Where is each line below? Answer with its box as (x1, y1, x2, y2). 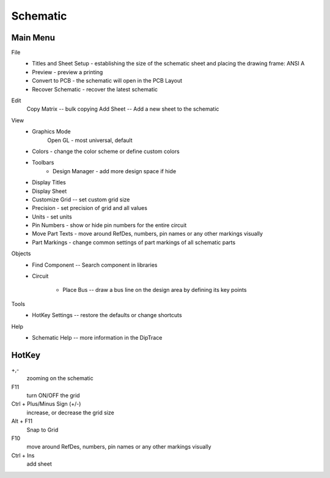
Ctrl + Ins (11, 452, 35, 459)
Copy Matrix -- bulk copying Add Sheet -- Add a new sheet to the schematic (26, 105, 219, 113)
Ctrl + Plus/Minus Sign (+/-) (11, 400, 81, 408)
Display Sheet (32, 187, 67, 195)
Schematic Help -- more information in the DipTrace (32, 334, 163, 341)
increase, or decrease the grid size (26, 409, 114, 416)
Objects (11, 250, 31, 257)
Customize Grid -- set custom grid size (32, 196, 130, 203)
